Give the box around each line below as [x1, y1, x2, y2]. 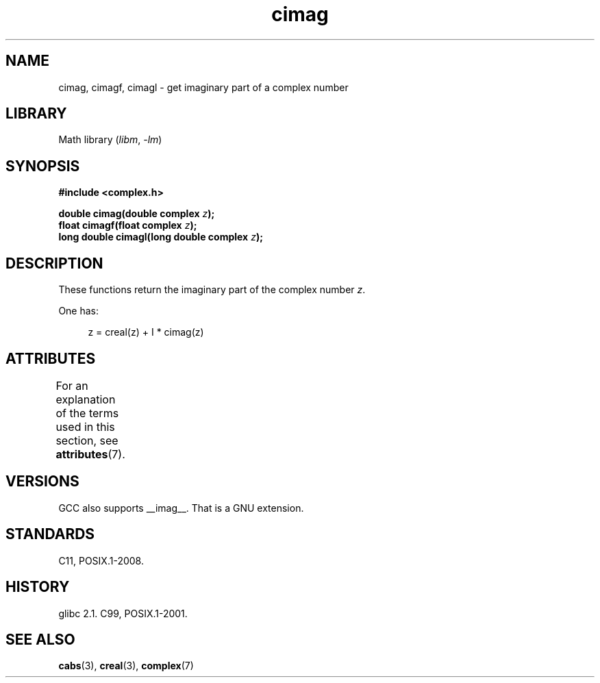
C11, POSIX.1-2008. [58, 554, 144, 567]
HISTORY [5, 578, 70, 596]
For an [55, 378, 88, 393]
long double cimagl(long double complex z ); [58, 231, 263, 243]
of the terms [55, 406, 119, 420]
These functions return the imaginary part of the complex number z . [58, 284, 366, 296]
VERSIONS [5, 473, 79, 490]
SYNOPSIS [5, 157, 80, 175]
